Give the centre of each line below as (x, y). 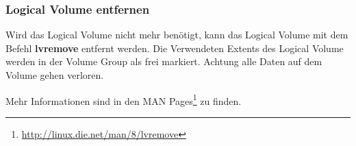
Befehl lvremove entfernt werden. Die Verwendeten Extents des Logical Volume (175, 48)
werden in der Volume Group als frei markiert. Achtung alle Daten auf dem (164, 61)
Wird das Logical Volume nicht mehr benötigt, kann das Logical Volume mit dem (177, 35)
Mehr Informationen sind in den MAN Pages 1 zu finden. (124, 99)
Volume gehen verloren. (55, 75)
